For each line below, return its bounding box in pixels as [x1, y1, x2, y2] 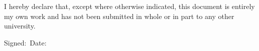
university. [4, 20, 36, 31]
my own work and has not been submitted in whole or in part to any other [4, 10, 234, 21]
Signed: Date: [4, 37, 47, 47]
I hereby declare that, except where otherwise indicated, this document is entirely [4, 1, 255, 11]
